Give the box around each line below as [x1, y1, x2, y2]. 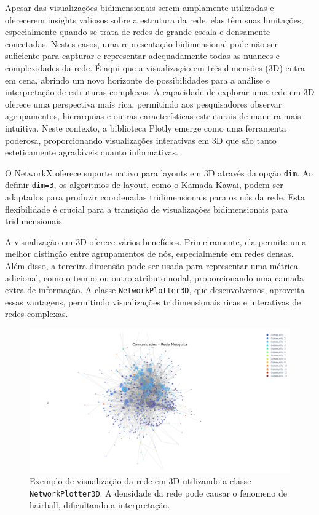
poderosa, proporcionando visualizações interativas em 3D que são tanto [5, 133, 277, 146]
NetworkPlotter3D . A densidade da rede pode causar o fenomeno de [30, 486, 287, 499]
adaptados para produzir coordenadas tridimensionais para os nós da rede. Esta [5, 191, 305, 203]
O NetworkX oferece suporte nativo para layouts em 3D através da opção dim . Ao [5, 166, 313, 179]
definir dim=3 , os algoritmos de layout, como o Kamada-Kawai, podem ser [5, 178, 283, 191]
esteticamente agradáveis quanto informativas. [5, 146, 178, 159]
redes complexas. [5, 307, 68, 320]
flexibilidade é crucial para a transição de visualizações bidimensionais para [5, 202, 288, 215]
